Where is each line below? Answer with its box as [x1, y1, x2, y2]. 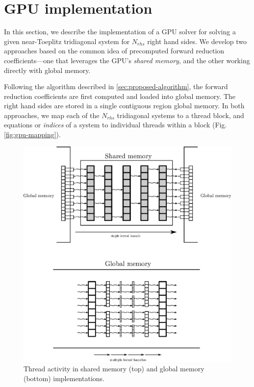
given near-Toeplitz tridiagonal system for [4, 36, 130, 46]
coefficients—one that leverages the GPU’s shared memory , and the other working [4, 55, 250, 65]
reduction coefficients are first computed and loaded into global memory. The [4, 91, 236, 101]
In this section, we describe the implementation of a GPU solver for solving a [4, 26, 236, 37]
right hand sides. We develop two [147, 36, 247, 46]
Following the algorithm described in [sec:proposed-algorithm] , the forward [4, 81, 228, 92]
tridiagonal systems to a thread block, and [117, 110, 244, 120]
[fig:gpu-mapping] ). [4, 129, 61, 140]
